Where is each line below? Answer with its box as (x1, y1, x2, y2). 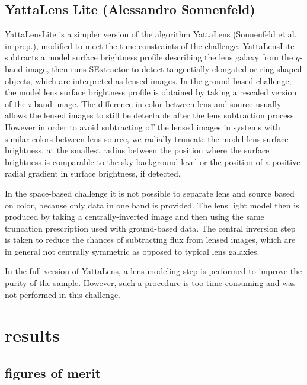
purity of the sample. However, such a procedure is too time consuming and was (5, 277, 296, 289)
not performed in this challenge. (5, 288, 121, 300)
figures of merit (5, 364, 101, 382)
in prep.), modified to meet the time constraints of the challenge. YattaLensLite (5, 39, 295, 52)
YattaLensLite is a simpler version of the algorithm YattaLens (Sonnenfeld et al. (5, 28, 297, 40)
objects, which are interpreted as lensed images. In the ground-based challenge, (5, 74, 292, 86)
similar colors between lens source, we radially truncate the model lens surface (5, 132, 289, 145)
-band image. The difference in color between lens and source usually (31, 97, 282, 110)
